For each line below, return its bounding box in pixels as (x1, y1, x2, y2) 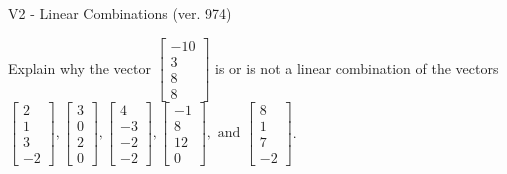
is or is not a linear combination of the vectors (215, 57, 499, 78)
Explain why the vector (8, 57, 151, 78)
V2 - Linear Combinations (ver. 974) (8, 3, 232, 23)
